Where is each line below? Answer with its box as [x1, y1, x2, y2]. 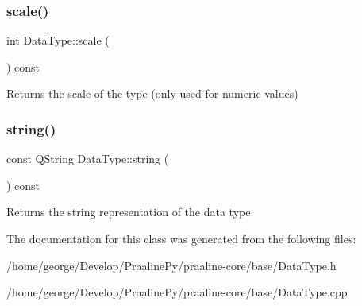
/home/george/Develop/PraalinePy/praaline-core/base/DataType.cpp [6, 284, 348, 300]
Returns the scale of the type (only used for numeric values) [6, 85, 298, 102]
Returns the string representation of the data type [6, 203, 251, 220]
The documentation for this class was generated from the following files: [6, 230, 356, 246]
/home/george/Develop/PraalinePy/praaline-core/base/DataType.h [6, 257, 337, 273]
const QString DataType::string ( [6, 150, 169, 167]
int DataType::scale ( [6, 32, 110, 48]
